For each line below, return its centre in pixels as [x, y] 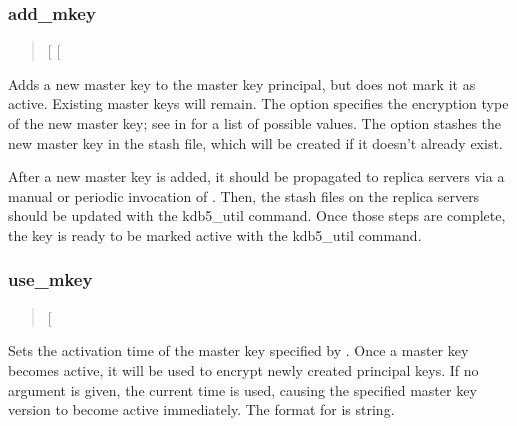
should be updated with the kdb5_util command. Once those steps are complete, [257, 215]
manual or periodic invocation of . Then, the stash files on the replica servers [244, 195]
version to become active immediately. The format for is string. [201, 409]
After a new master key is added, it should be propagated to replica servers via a [256, 176]
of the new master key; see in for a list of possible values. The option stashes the [255, 123]
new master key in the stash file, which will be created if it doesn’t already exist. [255, 142]
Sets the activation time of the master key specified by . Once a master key [238, 350]
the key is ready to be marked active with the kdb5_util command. [215, 234]
